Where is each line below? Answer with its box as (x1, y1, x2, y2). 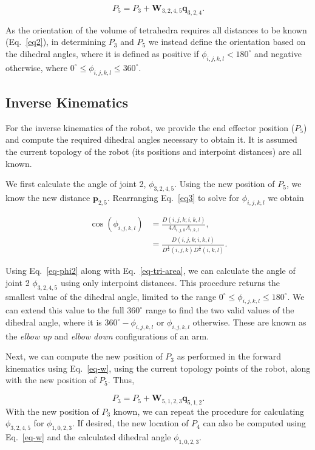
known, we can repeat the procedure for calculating (113, 404, 305, 417)
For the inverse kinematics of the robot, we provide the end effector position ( (5, 121, 295, 134)
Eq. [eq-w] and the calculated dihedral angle (5, 431, 171, 443)
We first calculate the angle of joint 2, (5, 177, 146, 190)
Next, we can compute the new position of (5, 350, 163, 363)
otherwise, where (5, 61, 68, 73)
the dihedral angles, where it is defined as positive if (5, 47, 199, 60)
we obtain (268, 191, 304, 203)
